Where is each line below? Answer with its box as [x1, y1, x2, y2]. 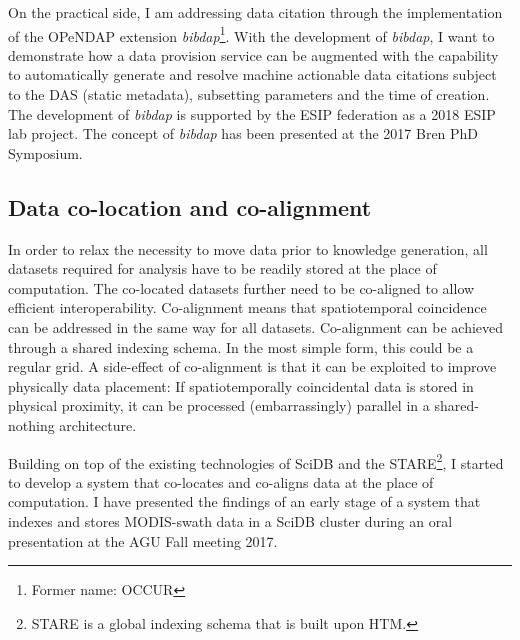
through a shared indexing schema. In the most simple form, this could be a [8, 336, 474, 357]
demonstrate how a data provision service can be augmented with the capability [8, 44, 499, 65]
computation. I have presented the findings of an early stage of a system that [8, 491, 481, 512]
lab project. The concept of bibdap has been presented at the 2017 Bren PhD [8, 123, 479, 144]
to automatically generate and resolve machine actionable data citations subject [8, 64, 497, 85]
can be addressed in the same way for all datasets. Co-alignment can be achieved [8, 316, 504, 337]
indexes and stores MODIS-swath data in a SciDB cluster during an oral [8, 510, 453, 531]
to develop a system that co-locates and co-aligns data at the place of [8, 471, 434, 492]
